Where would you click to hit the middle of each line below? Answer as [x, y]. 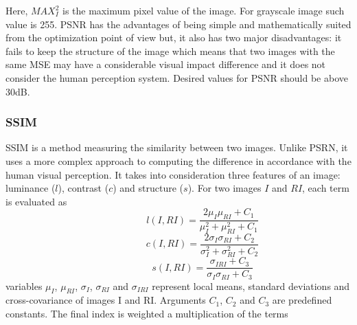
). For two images [224, 188]
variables [24, 285]
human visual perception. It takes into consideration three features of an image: [173, 174]
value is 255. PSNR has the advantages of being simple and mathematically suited [178, 24]
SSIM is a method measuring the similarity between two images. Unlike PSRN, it [177, 147]
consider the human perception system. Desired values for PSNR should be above [177, 77]
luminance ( [31, 188]
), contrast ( [83, 188]
